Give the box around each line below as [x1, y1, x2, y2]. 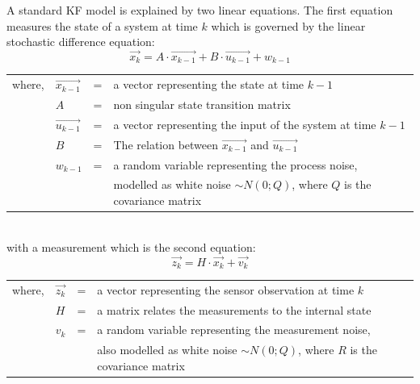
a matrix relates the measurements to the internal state [97, 301, 372, 318]
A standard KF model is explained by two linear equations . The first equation [6, 2, 393, 18]
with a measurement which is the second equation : [6, 238, 256, 255]
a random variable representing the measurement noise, [97, 321, 371, 338]
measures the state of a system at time [6, 17, 198, 34]
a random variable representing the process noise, [113, 156, 358, 173]
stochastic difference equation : [6, 33, 155, 50]
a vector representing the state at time [113, 76, 304, 93]
